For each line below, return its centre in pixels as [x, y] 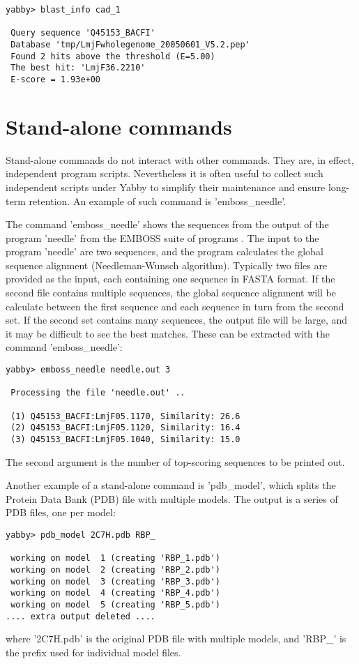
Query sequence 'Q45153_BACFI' [83, 33]
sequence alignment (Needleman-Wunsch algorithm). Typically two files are [167, 265]
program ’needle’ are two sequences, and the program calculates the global [165, 251]
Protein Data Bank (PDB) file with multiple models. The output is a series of [172, 498]
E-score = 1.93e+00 [56, 79]
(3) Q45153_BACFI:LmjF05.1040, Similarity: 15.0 [125, 439]
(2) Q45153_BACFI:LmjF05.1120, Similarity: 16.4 [125, 428]
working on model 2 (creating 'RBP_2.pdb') [115, 569]
